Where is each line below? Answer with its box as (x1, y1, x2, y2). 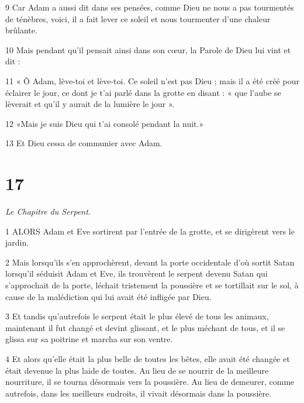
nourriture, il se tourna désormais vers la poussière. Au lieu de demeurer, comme (5, 376, 295, 388)
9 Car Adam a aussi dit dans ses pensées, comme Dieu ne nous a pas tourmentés (5, 1, 294, 13)
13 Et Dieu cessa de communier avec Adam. (5, 137, 163, 149)
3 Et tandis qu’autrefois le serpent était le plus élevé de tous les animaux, (5, 310, 269, 322)
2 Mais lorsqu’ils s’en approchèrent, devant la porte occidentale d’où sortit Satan (5, 256, 295, 268)
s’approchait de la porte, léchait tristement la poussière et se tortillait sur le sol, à (5, 279, 299, 291)
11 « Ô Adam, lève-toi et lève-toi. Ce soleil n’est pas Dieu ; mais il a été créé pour (5, 74, 299, 87)
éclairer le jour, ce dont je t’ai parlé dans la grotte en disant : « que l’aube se (5, 86, 281, 98)
